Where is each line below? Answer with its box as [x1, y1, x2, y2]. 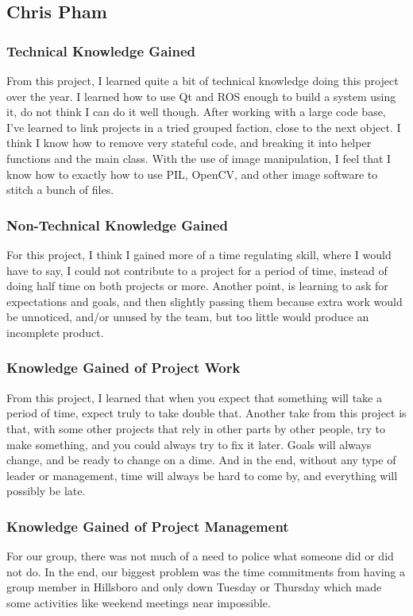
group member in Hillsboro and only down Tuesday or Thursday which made [6, 579, 382, 595]
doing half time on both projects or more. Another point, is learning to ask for [6, 277, 388, 294]
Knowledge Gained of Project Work [6, 358, 241, 378]
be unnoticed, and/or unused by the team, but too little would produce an [6, 308, 369, 325]
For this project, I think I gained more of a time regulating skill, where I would [6, 246, 392, 262]
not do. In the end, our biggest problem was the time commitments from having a [6, 563, 405, 579]
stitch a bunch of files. [6, 181, 114, 198]
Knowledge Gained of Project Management [6, 516, 289, 536]
